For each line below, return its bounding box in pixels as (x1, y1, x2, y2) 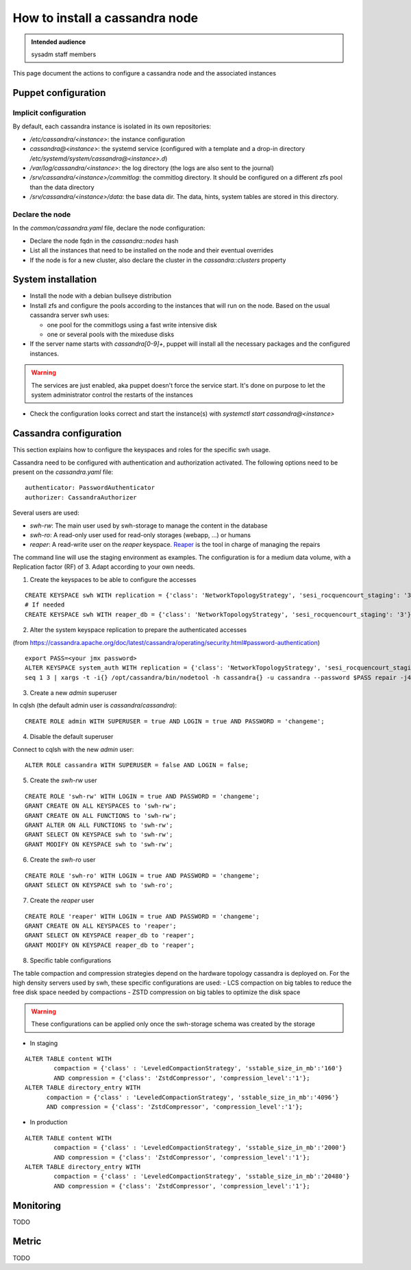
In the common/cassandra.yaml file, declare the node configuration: (12, 224, 206, 233)
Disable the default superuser (29, 733, 114, 741)
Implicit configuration (12, 108, 86, 118)
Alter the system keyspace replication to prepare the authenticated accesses (29, 626, 247, 634)
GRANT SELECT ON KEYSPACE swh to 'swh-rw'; (25, 831, 173, 838)
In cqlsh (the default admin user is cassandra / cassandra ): (12, 701, 177, 709)
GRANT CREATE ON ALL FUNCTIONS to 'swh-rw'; (25, 812, 177, 819)
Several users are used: (12, 508, 79, 517)
